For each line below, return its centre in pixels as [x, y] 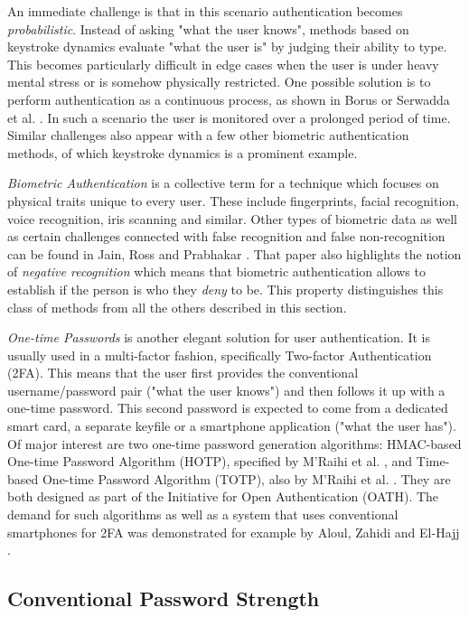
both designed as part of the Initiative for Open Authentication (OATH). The [223, 496]
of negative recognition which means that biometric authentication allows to [216, 271]
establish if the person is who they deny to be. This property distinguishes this [225, 289]
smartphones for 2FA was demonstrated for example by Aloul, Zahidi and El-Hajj [234, 532]
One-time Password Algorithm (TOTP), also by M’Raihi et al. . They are [246, 478]
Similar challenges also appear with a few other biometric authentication [208, 135]
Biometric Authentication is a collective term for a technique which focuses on [223, 183]
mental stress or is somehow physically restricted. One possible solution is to [219, 82]
